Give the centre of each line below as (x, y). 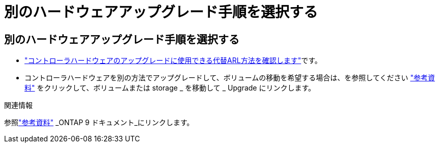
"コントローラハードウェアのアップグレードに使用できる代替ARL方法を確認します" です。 (173, 61)
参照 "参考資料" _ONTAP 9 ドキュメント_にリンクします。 (99, 123)
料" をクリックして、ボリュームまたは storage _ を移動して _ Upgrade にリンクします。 (170, 88)
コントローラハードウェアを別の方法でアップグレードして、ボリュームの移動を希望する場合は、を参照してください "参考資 (230, 78)
